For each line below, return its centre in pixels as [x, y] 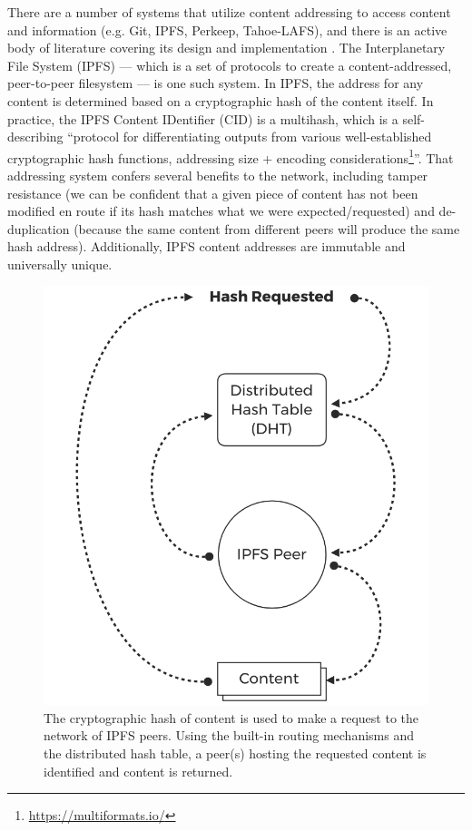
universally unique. [60, 264]
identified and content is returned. [138, 771]
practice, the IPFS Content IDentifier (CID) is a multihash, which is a [203, 118]
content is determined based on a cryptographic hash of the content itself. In [221, 100]
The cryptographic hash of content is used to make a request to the [231, 717]
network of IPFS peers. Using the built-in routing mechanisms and [229, 735]
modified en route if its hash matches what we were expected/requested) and [221, 211]
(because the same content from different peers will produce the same [267, 228]
